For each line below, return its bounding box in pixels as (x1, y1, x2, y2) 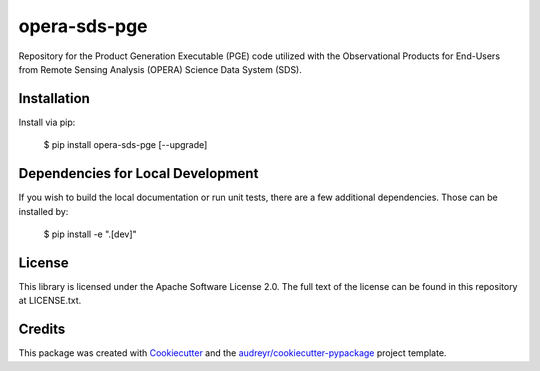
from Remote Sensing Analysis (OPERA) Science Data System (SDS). (18, 63, 302, 75)
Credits (18, 321, 66, 338)
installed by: (18, 205, 69, 217)
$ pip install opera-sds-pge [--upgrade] (43, 139, 208, 151)
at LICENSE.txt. (18, 295, 82, 307)
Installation (18, 90, 90, 107)
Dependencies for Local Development (18, 165, 259, 182)
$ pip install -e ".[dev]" (43, 228, 137, 240)
